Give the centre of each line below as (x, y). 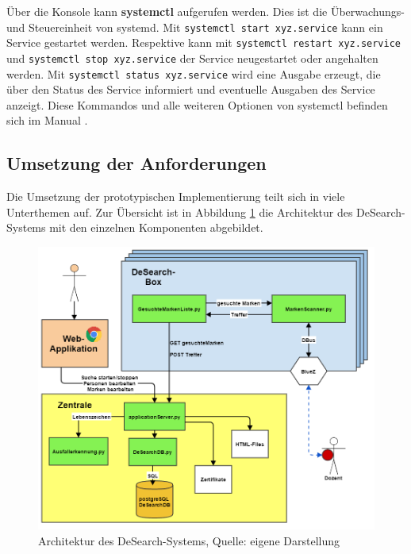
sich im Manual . (47, 120)
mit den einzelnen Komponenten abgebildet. (156, 227)
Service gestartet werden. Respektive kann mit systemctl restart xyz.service (204, 42)
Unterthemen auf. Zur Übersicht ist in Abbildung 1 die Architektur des (180, 212)
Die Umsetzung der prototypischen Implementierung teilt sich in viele (176, 196)
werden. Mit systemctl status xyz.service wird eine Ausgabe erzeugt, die (194, 73)
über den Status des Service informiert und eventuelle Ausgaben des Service (191, 89)
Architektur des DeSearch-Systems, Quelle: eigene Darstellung (189, 541)
